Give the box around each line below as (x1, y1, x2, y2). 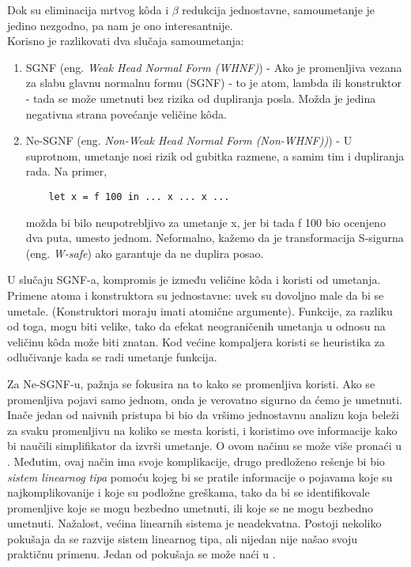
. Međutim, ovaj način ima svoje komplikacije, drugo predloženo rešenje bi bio (7, 452, 385, 469)
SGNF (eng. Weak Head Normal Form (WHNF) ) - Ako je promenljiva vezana (25, 59, 402, 75)
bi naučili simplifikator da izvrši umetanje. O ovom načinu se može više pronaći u (7, 437, 402, 454)
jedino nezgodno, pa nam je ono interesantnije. (7, 17, 233, 33)
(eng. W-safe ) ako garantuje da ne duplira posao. (25, 244, 264, 261)
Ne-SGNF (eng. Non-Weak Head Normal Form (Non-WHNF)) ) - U (25, 132, 353, 149)
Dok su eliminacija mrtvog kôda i (7, 2, 169, 17)
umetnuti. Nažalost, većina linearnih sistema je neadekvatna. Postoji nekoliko (7, 515, 382, 531)
